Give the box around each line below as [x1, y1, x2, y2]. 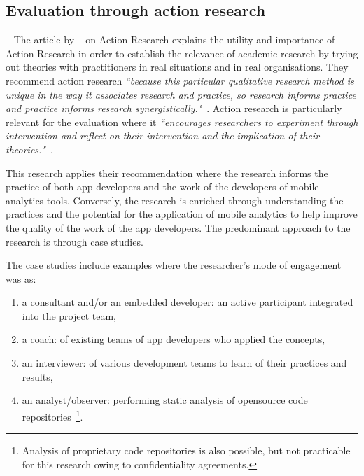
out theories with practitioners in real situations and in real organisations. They [6, 59, 349, 74]
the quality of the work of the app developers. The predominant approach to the [6, 220, 351, 234]
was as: [6, 271, 36, 286]
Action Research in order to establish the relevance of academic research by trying [6, 45, 358, 60]
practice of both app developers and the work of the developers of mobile [6, 179, 319, 194]
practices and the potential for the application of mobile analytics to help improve [6, 206, 358, 221]
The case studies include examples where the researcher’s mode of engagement [6, 258, 342, 272]
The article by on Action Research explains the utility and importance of [13, 32, 335, 47]
